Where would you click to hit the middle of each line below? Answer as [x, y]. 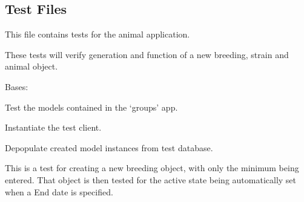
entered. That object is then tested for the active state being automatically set [151, 179]
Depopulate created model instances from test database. [109, 147]
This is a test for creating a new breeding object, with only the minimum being [152, 168]
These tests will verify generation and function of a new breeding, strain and [147, 54]
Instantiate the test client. [53, 127]
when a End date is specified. [59, 191]
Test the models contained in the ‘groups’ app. [91, 107]
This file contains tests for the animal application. [97, 34]
